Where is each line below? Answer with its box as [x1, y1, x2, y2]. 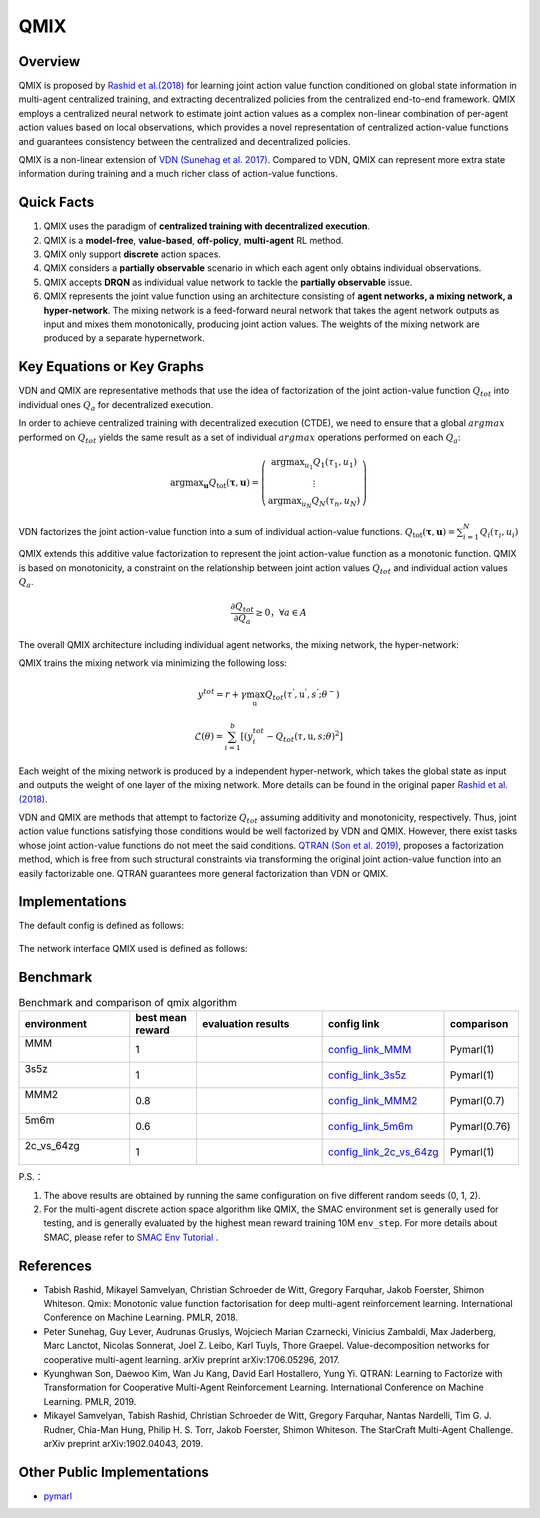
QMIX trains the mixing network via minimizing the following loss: [18, 657, 287, 669]
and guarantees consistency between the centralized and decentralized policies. [18, 135, 351, 147]
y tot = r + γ [197, 687, 247, 700]
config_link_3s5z [328, 1068, 407, 1082]
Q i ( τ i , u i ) [479, 526, 519, 540]
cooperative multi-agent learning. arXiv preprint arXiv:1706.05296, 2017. [43, 1353, 340, 1365]
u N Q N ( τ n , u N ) [301, 495, 360, 510]
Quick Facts [18, 194, 95, 211]
